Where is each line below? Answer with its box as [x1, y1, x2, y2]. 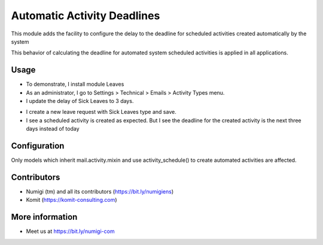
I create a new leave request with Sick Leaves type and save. [26, 108, 176, 116]
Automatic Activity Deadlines [11, 9, 160, 22]
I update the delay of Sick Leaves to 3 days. [26, 98, 134, 105]
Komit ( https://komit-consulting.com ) [26, 196, 117, 204]
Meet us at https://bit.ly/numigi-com [26, 228, 115, 235]
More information [11, 212, 78, 222]
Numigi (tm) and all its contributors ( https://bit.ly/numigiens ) [26, 188, 174, 195]
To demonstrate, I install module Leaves [26, 81, 124, 88]
